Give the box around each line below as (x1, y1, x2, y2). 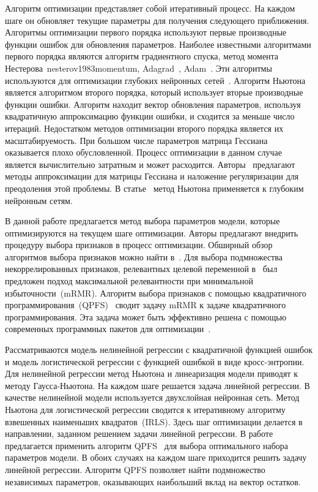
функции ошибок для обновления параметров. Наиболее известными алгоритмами (5, 37, 311, 50)
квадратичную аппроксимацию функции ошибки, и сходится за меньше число (5, 110, 295, 123)
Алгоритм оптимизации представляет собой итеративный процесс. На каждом (5, 2, 295, 14)
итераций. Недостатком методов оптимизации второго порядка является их (5, 121, 284, 134)
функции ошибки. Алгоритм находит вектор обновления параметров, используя (5, 97, 301, 110)
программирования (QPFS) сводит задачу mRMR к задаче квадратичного (5, 298, 286, 311)
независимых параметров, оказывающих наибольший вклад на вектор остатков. (5, 475, 301, 488)
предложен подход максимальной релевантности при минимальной (5, 274, 253, 287)
